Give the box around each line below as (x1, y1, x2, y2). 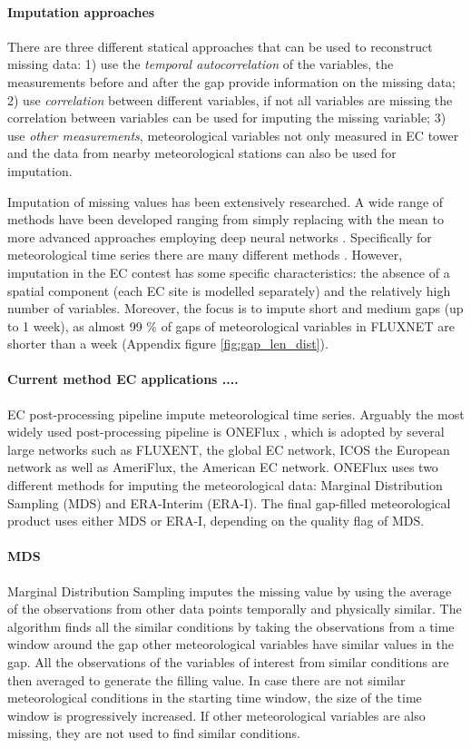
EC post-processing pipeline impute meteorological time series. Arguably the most (7, 404, 465, 423)
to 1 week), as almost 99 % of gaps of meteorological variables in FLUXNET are (7, 316, 455, 335)
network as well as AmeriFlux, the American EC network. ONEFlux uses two (7, 458, 438, 477)
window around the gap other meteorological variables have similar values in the (7, 635, 454, 654)
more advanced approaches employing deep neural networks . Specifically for (7, 227, 432, 246)
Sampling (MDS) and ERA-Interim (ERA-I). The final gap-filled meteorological (7, 493, 451, 512)
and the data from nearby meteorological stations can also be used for (7, 143, 397, 162)
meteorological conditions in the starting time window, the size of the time (7, 688, 422, 707)
